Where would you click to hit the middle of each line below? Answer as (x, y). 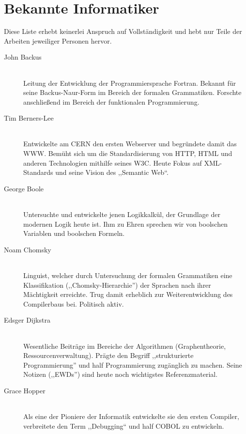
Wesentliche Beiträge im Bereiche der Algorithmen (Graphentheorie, (125, 346)
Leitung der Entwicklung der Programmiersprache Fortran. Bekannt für (130, 83)
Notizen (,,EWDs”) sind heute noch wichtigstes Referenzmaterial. (121, 374)
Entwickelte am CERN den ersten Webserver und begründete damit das (130, 144)
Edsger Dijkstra (27, 320)
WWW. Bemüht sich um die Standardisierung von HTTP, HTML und (128, 153)
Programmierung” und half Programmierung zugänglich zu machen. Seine (133, 364)
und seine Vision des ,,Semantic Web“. (112, 172)
